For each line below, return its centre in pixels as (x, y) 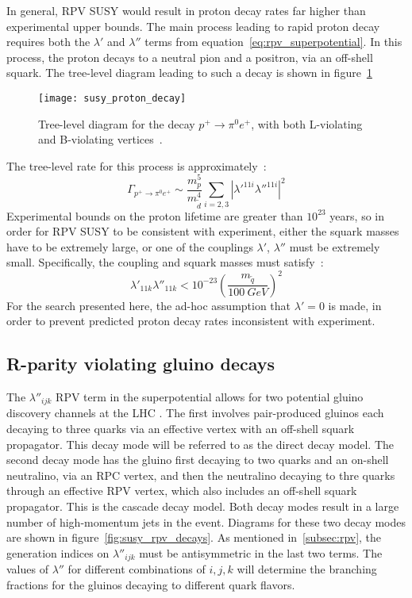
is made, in (355, 305)
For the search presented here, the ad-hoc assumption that (149, 305)
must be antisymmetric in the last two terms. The (261, 552)
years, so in (357, 215)
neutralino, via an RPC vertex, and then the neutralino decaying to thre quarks (201, 475)
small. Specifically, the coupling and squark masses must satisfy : (165, 262)
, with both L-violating (307, 123)
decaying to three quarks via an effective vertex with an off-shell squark (181, 429)
